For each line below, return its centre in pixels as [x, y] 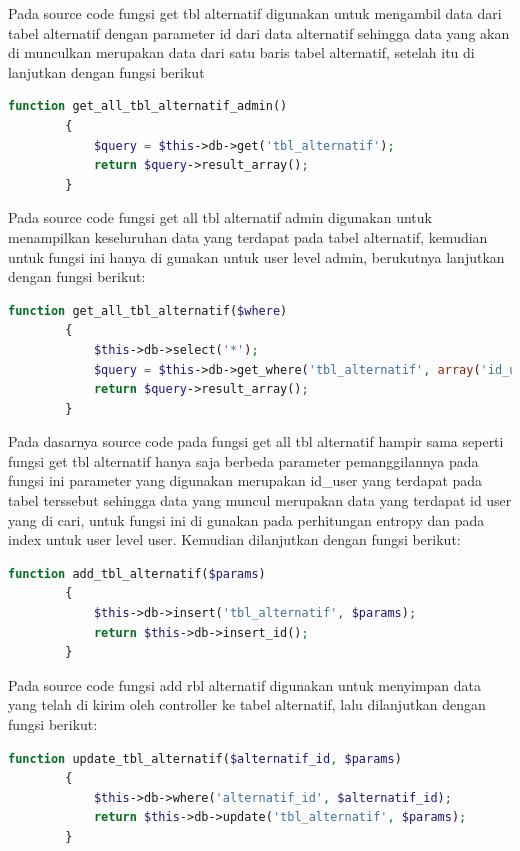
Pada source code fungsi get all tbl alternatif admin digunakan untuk [220, 217]
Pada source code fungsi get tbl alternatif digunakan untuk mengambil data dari [255, 13]
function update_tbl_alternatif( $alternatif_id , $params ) [205, 758]
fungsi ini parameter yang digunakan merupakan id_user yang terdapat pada [245, 480]
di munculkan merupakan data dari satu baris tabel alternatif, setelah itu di [241, 52]
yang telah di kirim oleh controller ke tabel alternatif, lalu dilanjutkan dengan [247, 704]
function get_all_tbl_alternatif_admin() [148, 106]
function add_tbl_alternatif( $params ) [137, 573]
